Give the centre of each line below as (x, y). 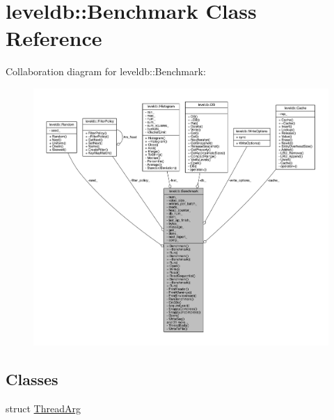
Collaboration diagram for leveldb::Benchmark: (106, 71)
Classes (32, 379)
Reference (54, 38)
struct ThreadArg (43, 408)
